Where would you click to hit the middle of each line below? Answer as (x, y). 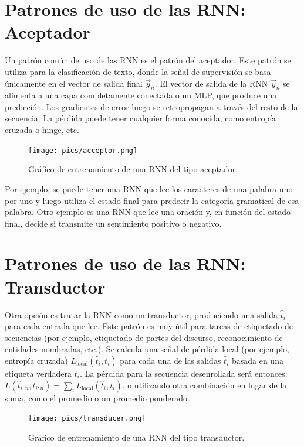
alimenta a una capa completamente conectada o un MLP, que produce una (141, 95)
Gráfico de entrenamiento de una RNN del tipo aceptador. (133, 169)
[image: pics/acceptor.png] (83, 150)
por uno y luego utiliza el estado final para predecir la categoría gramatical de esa (152, 200)
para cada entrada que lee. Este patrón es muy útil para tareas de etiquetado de (149, 326)
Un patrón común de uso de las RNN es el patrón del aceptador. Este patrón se (148, 60)
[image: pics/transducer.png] (87, 419)
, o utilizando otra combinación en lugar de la (205, 385)
